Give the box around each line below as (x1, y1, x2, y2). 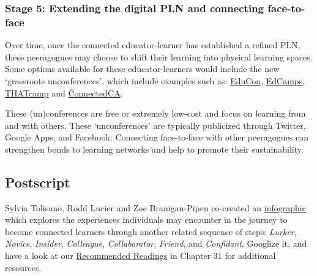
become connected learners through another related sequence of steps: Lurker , (5, 225, 297, 238)
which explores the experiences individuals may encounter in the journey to (5, 213, 288, 226)
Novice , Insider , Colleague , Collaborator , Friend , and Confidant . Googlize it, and (5, 237, 307, 250)
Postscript (5, 172, 70, 191)
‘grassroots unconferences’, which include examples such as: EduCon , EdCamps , (5, 74, 305, 87)
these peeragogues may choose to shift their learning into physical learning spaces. (5, 50, 313, 63)
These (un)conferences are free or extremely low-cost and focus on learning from (5, 107, 306, 120)
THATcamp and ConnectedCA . (5, 86, 123, 99)
